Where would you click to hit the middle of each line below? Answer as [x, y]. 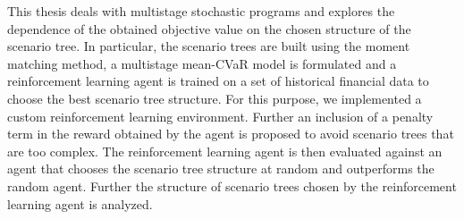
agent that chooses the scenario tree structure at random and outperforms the [221, 168]
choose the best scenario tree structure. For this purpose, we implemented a [215, 98]
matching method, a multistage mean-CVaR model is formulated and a [202, 63]
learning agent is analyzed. [80, 203]
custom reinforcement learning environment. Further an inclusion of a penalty [220, 116]
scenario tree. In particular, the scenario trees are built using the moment [209, 46]
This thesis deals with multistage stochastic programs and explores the [201, 11]
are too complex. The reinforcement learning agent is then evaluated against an [225, 151]
